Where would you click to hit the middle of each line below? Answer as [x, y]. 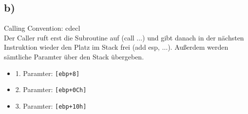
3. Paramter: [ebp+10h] [51, 105]
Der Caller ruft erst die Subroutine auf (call [69, 37]
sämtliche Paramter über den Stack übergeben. [74, 56]
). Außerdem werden [198, 47]
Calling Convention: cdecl [42, 28]
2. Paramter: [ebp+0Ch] [51, 89]
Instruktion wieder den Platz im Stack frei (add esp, [82, 47]
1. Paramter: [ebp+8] [48, 73]
